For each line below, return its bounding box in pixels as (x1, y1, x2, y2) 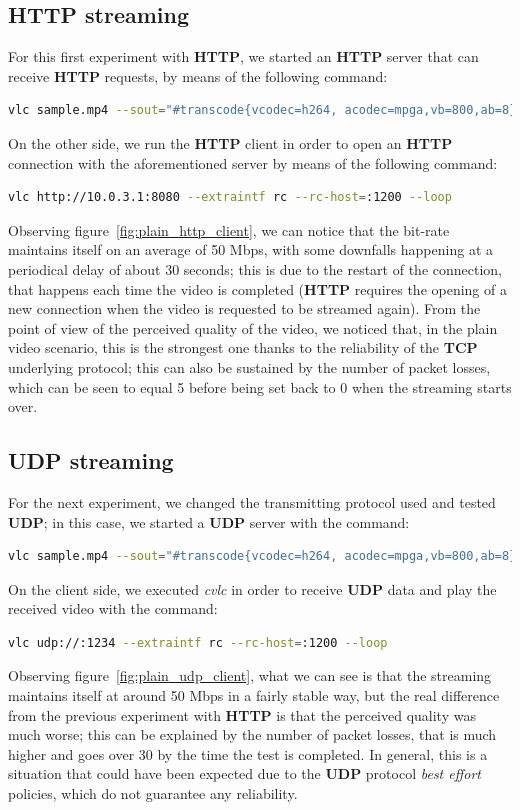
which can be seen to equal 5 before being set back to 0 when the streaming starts (8, 376, 512, 397)
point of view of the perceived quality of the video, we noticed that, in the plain (8, 317, 498, 338)
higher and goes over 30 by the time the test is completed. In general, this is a (8, 743, 488, 764)
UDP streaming (8, 445, 174, 476)
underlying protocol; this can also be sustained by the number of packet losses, (8, 356, 491, 377)
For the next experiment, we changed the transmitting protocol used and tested (8, 491, 496, 512)
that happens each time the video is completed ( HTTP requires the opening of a (8, 278, 507, 299)
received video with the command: (8, 598, 218, 619)
